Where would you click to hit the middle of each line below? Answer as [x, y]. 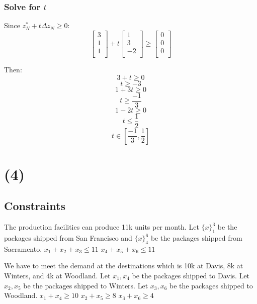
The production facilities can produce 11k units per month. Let [102, 227]
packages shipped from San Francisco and [68, 238]
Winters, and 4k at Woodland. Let [57, 276]
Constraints [35, 206]
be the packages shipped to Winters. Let [86, 285]
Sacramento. [23, 248]
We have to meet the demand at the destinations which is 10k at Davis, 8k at [124, 266]
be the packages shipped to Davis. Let [191, 276]
